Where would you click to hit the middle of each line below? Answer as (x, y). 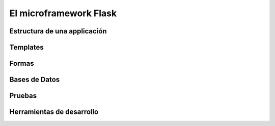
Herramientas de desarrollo (54, 112)
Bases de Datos (35, 80)
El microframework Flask (63, 13)
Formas (22, 64)
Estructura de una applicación (58, 31)
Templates (26, 47)
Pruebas (23, 96)
